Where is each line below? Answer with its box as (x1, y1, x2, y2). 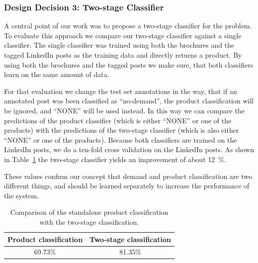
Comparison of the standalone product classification (10, 207, 169, 217)
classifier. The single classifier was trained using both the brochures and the (4, 40, 235, 50)
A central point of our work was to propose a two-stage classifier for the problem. (4, 20, 252, 31)
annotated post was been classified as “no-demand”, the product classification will (4, 95, 254, 106)
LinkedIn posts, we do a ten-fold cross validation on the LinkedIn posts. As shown (4, 144, 255, 155)
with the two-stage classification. (39, 216, 139, 227)
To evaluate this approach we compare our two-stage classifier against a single (4, 30, 242, 40)
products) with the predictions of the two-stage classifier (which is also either (4, 125, 239, 135)
